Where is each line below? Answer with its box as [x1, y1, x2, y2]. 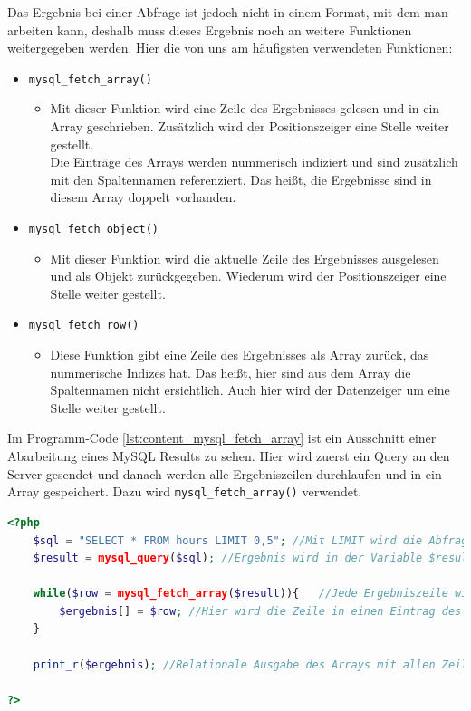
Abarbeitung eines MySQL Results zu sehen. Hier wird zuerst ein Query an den [7, 447, 450, 466]
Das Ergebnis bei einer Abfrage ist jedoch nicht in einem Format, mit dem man [7, 3, 448, 21]
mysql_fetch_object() [28, 223, 159, 235]
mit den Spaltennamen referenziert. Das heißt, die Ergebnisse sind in [50, 169, 432, 188]
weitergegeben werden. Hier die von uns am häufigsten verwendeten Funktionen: [7, 38, 453, 57]
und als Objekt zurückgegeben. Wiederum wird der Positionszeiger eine [50, 266, 447, 285]
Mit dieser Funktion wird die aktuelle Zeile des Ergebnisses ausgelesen [50, 248, 439, 267]
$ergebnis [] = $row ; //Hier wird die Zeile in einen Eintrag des [59, 604, 462, 618]
